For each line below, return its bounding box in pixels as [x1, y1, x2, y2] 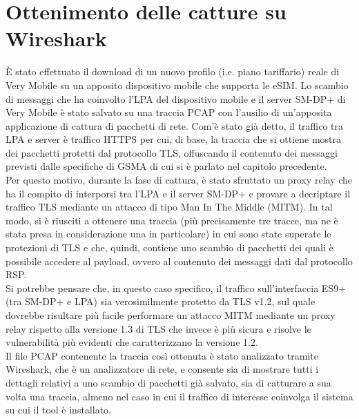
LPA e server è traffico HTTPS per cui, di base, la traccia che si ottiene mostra [6, 132, 341, 146]
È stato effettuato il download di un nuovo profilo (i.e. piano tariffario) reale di [6, 64, 340, 79]
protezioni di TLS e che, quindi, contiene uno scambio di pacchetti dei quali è [6, 240, 333, 255]
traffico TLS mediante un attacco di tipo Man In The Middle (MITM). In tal [6, 199, 333, 214]
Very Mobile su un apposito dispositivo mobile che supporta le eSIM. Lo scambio [6, 77, 349, 92]
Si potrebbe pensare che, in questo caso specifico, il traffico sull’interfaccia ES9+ [6, 280, 347, 295]
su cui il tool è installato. [6, 402, 111, 417]
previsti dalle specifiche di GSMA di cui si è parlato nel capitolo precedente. [6, 159, 327, 173]
